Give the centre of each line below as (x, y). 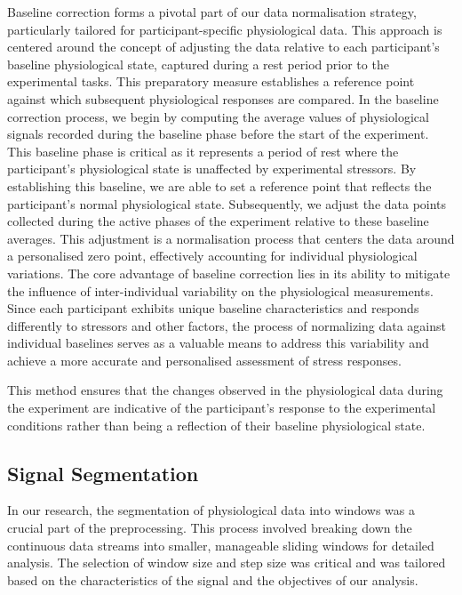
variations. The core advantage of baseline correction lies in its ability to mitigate (229, 273)
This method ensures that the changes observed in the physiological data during (225, 390)
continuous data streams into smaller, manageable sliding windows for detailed (221, 545)
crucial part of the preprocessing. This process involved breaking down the (210, 528)
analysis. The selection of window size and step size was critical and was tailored (227, 563)
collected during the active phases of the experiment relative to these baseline (218, 221)
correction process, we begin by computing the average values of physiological (218, 116)
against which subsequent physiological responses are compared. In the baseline (223, 98)
